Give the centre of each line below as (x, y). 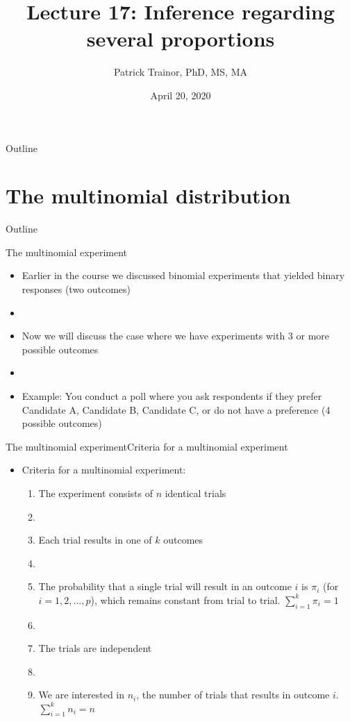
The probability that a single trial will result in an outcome (165, 586)
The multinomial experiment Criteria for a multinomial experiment (147, 446)
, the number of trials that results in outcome (233, 695)
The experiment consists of (95, 493)
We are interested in (82, 695)
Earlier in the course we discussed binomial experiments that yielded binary (183, 275)
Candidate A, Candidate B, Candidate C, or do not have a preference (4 (176, 409)
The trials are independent (95, 648)
